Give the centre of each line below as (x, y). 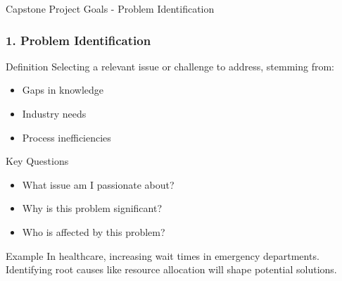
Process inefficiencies (66, 137)
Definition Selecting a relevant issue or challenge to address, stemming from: (170, 66)
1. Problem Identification (78, 40)
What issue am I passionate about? (98, 184)
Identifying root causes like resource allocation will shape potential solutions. (171, 269)
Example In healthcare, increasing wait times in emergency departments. (163, 255)
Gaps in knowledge (63, 90)
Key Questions (37, 161)
